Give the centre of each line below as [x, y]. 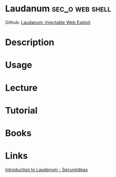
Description [30, 42]
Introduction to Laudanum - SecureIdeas [47, 170]
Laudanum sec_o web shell [58, 9]
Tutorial [22, 110]
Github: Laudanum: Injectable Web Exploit [48, 22]
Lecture [22, 88]
